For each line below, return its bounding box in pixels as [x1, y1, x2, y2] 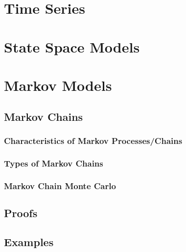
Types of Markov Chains [4, 157, 103, 169]
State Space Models [4, 36, 140, 56]
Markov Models [4, 75, 112, 95]
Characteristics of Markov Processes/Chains [4, 134, 183, 146]
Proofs [4, 205, 38, 220]
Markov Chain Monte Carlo [4, 179, 116, 192]
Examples [4, 234, 54, 249]
